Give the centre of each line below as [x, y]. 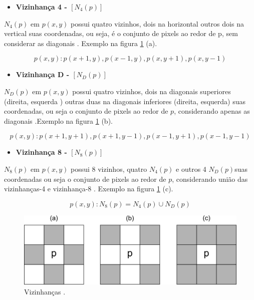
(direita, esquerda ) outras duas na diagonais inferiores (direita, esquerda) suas [125, 101]
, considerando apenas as [212, 111]
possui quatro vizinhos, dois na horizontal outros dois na [157, 23]
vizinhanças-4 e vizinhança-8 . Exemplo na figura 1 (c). [89, 189]
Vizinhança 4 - [41, 7]
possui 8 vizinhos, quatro [109, 169]
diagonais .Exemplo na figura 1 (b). [58, 120]
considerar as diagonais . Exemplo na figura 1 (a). [81, 43]
